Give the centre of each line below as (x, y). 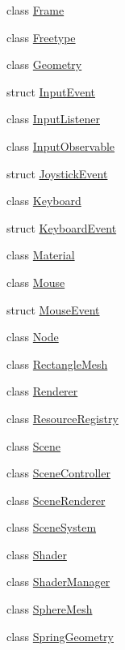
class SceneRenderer (56, 500)
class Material (41, 255)
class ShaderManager (58, 582)
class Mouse (36, 282)
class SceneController (58, 473)
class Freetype (41, 37)
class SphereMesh (50, 609)
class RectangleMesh (57, 363)
